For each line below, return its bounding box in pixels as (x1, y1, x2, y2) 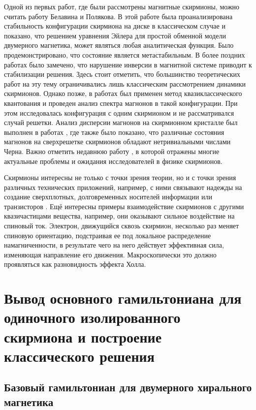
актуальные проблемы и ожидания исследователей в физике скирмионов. (4, 156, 223, 166)
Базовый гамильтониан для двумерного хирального (4, 379, 252, 395)
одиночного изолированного (4, 307, 181, 327)
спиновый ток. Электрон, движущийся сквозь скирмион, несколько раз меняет (4, 221, 239, 231)
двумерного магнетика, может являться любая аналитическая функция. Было (4, 40, 234, 50)
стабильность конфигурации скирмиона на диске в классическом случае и (4, 21, 225, 31)
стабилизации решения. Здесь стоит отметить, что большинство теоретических (4, 69, 241, 79)
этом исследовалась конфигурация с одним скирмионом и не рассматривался (4, 107, 234, 118)
